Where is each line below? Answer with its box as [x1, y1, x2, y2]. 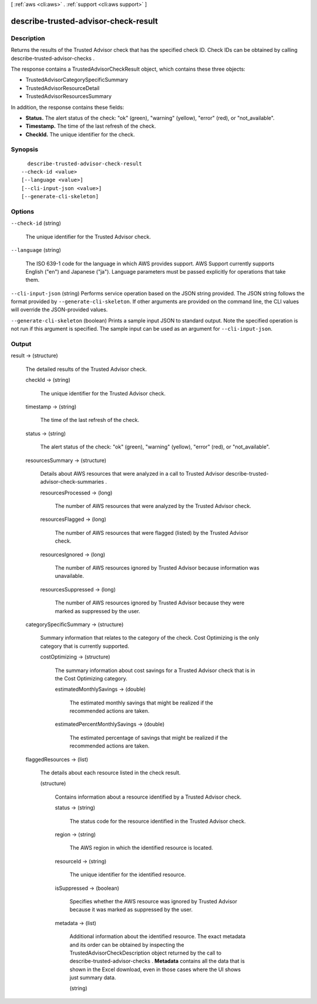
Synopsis [11, 145, 38, 154]
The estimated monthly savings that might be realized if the [69, 699, 214, 706]
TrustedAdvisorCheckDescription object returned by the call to [69, 949, 222, 956]
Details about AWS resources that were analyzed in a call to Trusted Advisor [40, 470, 224, 477]
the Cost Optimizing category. [55, 674, 127, 682]
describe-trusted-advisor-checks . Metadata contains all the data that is [69, 958, 245, 965]
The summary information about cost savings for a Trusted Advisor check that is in [55, 667, 255, 674]
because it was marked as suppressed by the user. [69, 906, 193, 913]
